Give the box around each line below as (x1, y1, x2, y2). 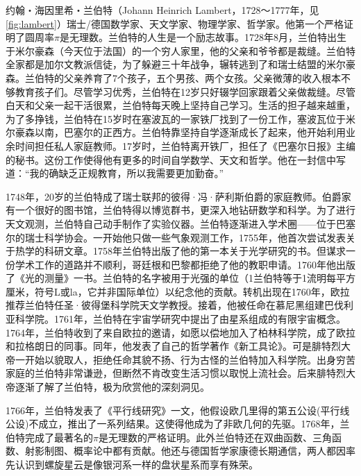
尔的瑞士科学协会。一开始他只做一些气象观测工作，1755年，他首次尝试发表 (6, 230, 346, 244)
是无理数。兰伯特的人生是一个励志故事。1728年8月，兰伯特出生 (59, 30, 346, 44)
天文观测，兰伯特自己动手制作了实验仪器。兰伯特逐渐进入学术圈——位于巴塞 (6, 216, 355, 230)
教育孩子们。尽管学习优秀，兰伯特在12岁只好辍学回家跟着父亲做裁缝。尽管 (15, 84, 355, 99)
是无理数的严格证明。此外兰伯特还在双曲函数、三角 (98, 430, 332, 444)
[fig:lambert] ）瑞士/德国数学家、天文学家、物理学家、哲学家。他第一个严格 (6, 16, 344, 31)
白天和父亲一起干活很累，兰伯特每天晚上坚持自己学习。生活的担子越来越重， (6, 98, 355, 112)
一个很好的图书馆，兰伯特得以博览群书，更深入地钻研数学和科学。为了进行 (15, 203, 355, 217)
